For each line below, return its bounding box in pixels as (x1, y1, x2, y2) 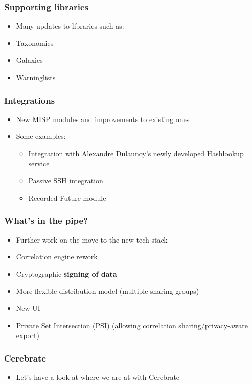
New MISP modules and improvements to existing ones (16, 113, 190, 124)
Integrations (4, 93, 55, 106)
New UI (16, 302, 40, 313)
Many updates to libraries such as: (16, 20, 124, 31)
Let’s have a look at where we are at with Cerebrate (16, 371, 180, 382)
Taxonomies (16, 37, 54, 48)
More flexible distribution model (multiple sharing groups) (16, 285, 199, 296)
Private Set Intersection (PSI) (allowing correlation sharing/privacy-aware (16, 320, 248, 330)
